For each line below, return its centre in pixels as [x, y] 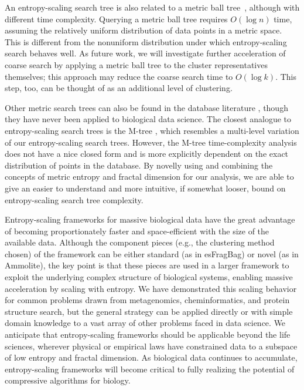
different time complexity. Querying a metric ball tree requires [116, 19]
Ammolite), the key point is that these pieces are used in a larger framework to [147, 265]
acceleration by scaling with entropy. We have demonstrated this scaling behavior [151, 288]
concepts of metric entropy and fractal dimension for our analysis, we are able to [149, 176]
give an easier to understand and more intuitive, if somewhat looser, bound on [145, 188]
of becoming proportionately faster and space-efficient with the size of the [137, 231]
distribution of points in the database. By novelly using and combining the [139, 165]
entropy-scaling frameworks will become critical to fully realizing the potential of [150, 369]
